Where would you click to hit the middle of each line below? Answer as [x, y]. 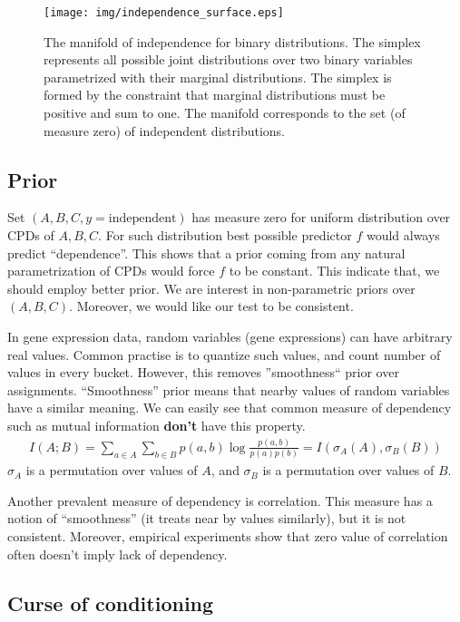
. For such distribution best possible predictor [225, 235]
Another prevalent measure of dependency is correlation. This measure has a [220, 500]
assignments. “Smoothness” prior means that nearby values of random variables [229, 389]
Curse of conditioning [111, 603]
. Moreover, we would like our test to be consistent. [211, 306]
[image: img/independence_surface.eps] [164, 13]
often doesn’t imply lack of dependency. [117, 554]
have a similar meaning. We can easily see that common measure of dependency [230, 408]
